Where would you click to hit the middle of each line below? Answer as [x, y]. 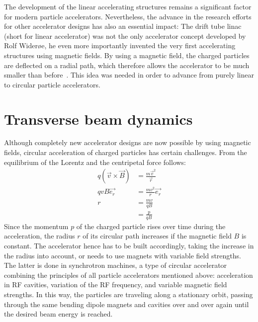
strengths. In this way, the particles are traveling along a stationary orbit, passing [129, 294]
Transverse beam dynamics [98, 119]
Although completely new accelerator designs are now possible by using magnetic [128, 142]
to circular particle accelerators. [52, 84]
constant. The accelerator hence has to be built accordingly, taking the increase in [129, 245]
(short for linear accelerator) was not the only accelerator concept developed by [125, 36]
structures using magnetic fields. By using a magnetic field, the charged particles [127, 55]
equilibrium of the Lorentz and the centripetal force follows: [95, 162]
